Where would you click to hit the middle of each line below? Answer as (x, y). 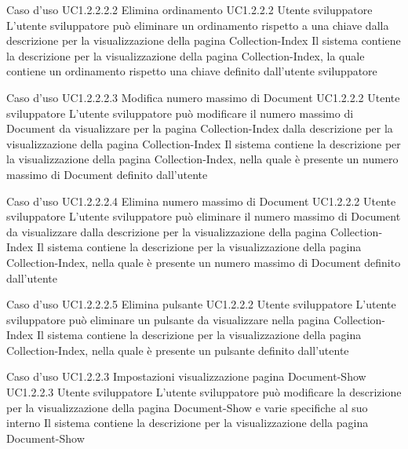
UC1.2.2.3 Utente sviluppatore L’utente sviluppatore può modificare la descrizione (204, 392)
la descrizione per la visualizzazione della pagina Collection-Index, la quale (186, 55)
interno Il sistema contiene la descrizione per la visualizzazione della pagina (188, 423)
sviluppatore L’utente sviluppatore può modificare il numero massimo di (180, 113)
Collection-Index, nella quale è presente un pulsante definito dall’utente (178, 350)
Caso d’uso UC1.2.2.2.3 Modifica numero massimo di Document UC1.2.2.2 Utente (203, 97)
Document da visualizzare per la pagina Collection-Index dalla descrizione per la (200, 128)
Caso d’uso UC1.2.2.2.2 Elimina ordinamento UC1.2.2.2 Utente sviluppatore (189, 9)
